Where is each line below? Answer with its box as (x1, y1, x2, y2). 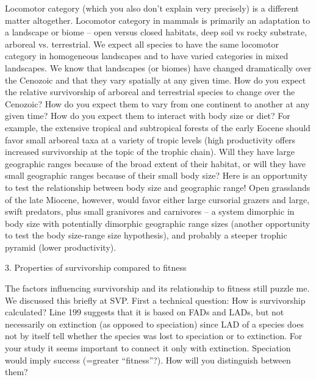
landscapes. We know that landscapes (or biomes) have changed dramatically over (5, 61, 312, 74)
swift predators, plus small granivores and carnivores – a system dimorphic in (5, 205, 295, 218)
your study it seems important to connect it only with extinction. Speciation (5, 342, 291, 354)
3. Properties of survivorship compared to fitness (5, 261, 187, 274)
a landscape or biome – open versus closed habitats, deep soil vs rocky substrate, (5, 26, 307, 38)
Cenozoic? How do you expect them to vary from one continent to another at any (5, 97, 310, 110)
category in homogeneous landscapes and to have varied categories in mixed (5, 49, 289, 62)
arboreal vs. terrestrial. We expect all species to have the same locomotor (5, 37, 279, 50)
